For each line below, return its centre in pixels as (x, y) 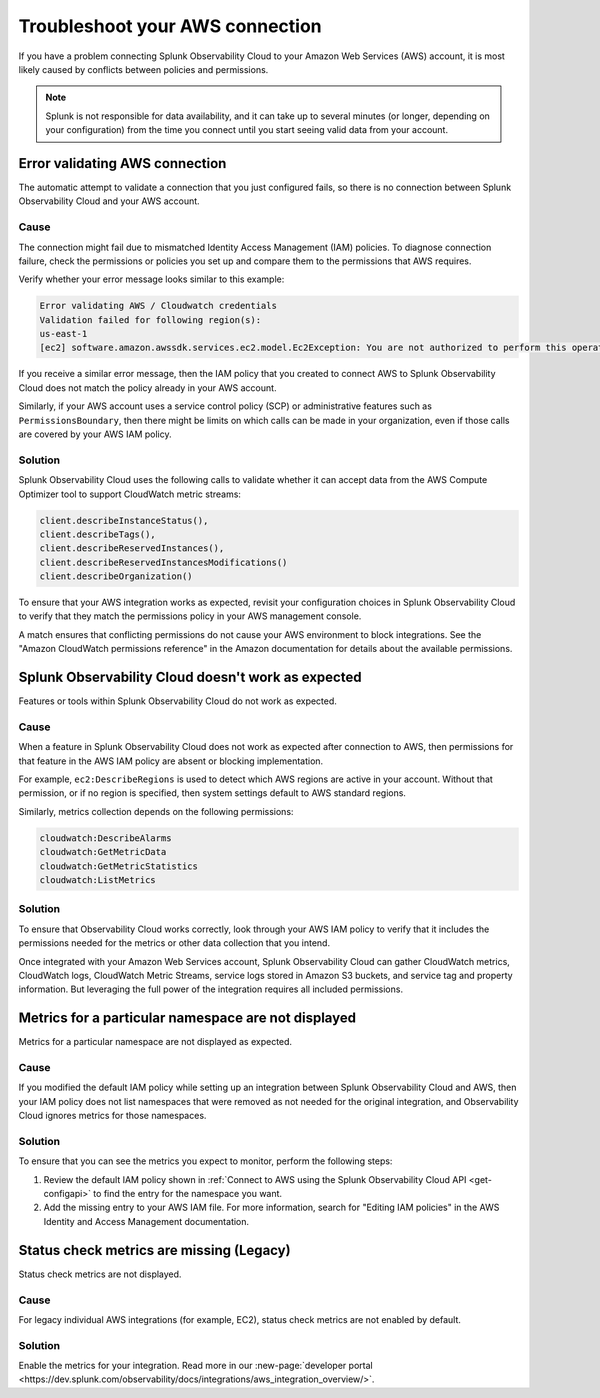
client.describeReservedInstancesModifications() (163, 562)
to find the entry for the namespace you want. (188, 1194)
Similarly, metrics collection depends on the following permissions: (156, 811)
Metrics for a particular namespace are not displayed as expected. (155, 1042)
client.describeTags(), (98, 534)
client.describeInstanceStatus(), (124, 520)
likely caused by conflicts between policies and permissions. (143, 69)
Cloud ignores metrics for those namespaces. (112, 1116)
